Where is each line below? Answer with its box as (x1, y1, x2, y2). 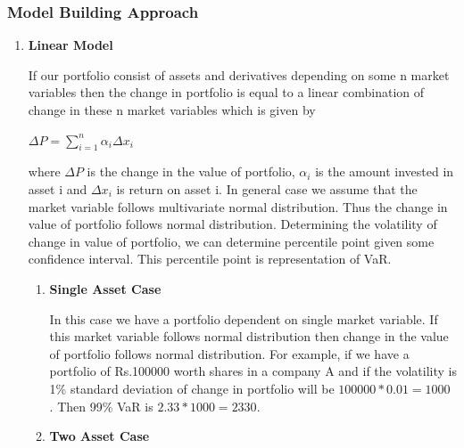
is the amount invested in (315, 162, 454, 181)
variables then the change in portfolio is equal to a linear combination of (28, 83, 425, 102)
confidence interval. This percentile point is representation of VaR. (28, 249, 392, 268)
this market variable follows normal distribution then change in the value (49, 327, 449, 346)
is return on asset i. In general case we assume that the (116, 179, 418, 198)
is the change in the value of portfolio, (87, 162, 295, 181)
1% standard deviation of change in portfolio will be (49, 379, 335, 397)
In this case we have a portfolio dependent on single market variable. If (49, 309, 438, 328)
